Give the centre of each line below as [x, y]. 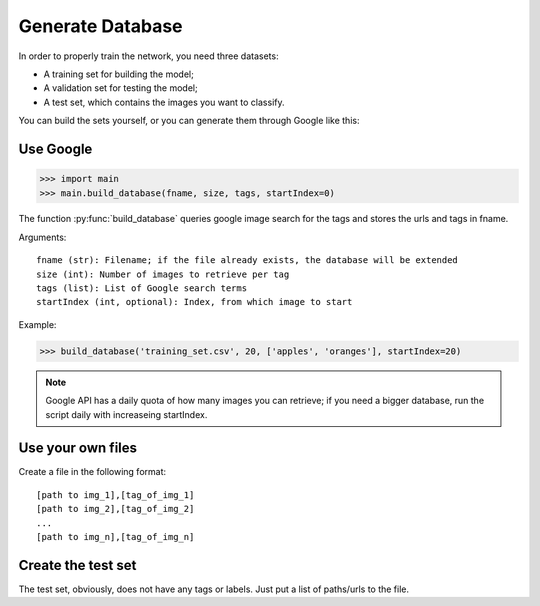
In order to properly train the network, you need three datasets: [148, 56]
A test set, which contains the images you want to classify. [164, 102]
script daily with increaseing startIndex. [126, 414]
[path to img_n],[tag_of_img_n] [115, 537]
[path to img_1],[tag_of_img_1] [115, 494]
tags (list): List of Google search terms [142, 288]
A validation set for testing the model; [121, 88]
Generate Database [101, 26]
